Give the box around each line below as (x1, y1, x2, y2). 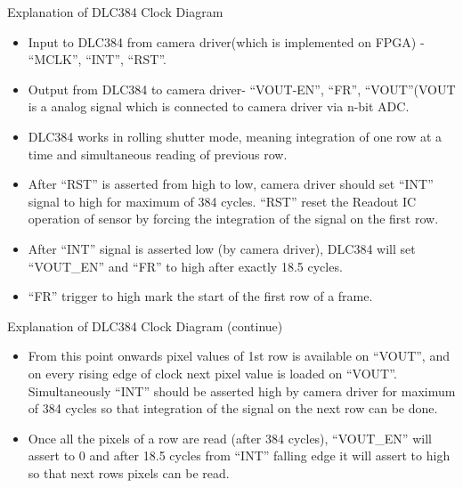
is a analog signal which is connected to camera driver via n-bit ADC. (28, 97, 410, 116)
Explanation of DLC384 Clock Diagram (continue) (7, 316, 283, 335)
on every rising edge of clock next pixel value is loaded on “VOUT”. (28, 363, 397, 382)
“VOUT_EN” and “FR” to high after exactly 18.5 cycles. (28, 256, 343, 275)
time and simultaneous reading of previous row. (28, 144, 288, 163)
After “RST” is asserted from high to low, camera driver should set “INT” (28, 175, 434, 193)
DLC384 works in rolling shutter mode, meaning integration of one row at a (28, 126, 443, 145)
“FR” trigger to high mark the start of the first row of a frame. (28, 287, 373, 305)
